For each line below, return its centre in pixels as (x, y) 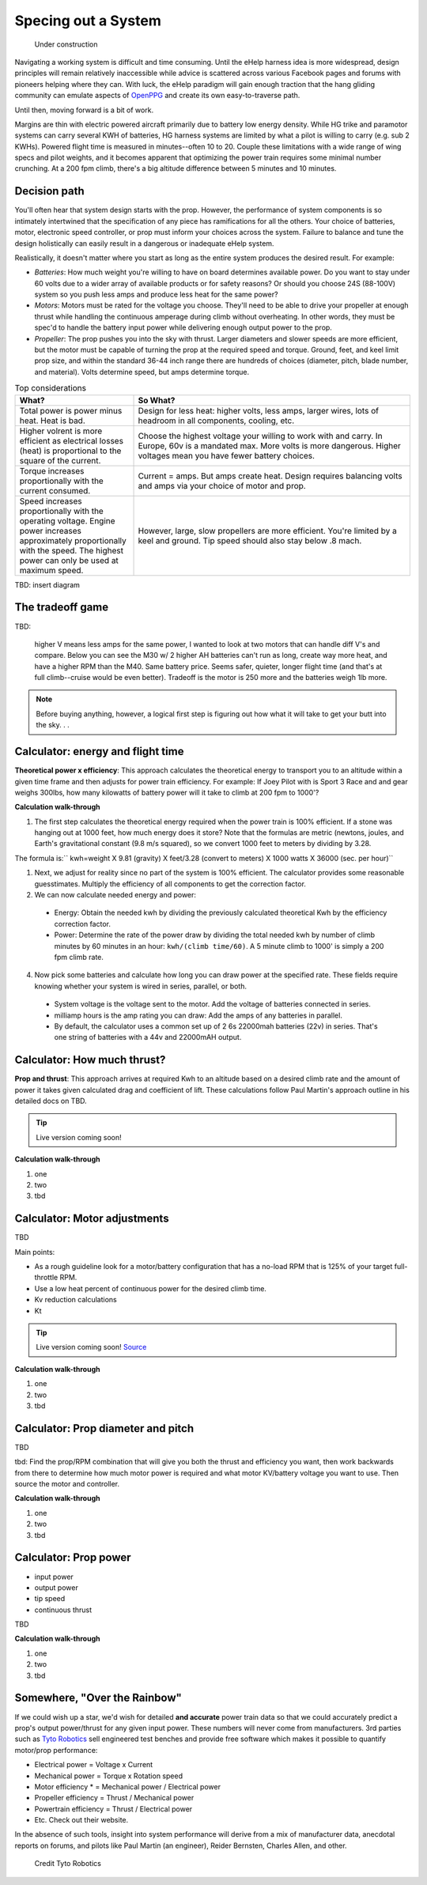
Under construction (66, 44)
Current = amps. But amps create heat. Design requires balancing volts (270, 476)
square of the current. (60, 460)
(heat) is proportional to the (70, 451)
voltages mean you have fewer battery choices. (227, 455)
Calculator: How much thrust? (90, 1060)
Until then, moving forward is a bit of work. (84, 110)
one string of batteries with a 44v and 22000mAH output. (148, 1037)
